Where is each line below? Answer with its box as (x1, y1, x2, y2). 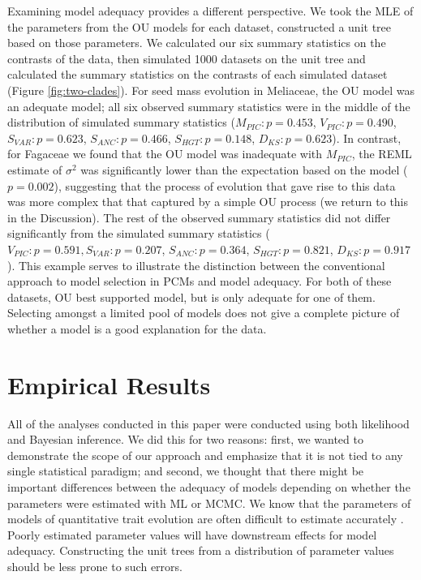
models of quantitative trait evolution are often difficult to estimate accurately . (7, 510, 404, 527)
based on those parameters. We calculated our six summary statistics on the (7, 34, 386, 51)
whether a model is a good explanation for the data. (7, 320, 267, 337)
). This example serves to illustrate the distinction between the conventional (7, 256, 385, 273)
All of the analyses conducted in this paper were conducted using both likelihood (7, 415, 410, 432)
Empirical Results (7, 367, 211, 401)
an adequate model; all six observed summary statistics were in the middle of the (7, 97, 410, 114)
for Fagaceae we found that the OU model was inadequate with (7, 145, 323, 162)
